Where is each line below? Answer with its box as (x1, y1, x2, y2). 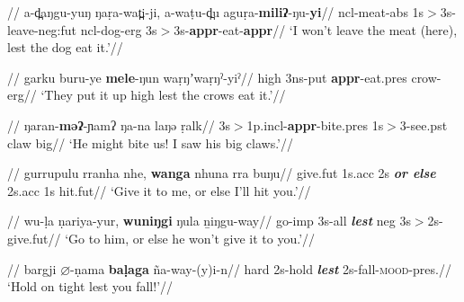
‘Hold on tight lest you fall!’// (7, 277, 174, 296)
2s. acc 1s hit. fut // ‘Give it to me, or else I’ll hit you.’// (7, 181, 311, 200)
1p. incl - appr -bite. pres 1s (246, 115, 384, 134)
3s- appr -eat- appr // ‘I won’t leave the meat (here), (174, 20, 458, 39)
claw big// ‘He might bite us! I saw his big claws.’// (7, 133, 293, 152)
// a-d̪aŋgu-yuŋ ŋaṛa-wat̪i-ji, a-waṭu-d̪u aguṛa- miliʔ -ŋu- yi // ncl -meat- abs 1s (7, 3, 424, 21)
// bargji (7, 259, 57, 278)
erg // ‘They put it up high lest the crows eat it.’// (7, 85, 286, 104)
